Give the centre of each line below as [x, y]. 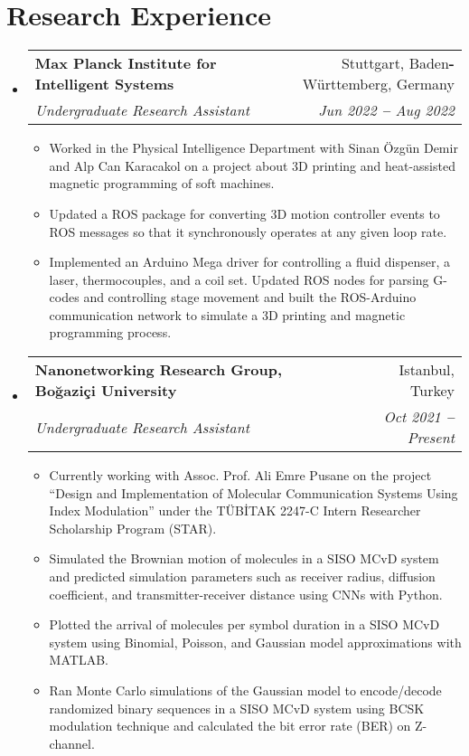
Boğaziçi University [106, 391]
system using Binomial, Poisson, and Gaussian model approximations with [255, 642]
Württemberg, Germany [378, 84]
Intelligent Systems [104, 84]
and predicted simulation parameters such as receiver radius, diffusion [242, 576]
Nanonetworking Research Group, [159, 370]
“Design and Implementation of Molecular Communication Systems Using [253, 492]
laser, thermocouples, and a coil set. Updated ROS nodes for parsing [239, 279]
